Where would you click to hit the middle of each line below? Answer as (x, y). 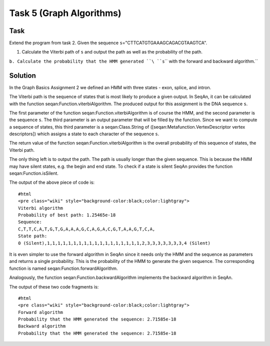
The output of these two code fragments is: (54, 287)
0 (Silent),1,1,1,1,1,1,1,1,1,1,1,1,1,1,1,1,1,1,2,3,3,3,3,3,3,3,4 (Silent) (114, 243)
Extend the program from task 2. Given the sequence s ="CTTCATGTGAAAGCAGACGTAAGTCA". (108, 43)
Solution (22, 75)
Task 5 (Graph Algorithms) (65, 13)
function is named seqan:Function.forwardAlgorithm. (63, 268)
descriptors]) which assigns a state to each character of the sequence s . (84, 134)
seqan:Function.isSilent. (34, 173)
